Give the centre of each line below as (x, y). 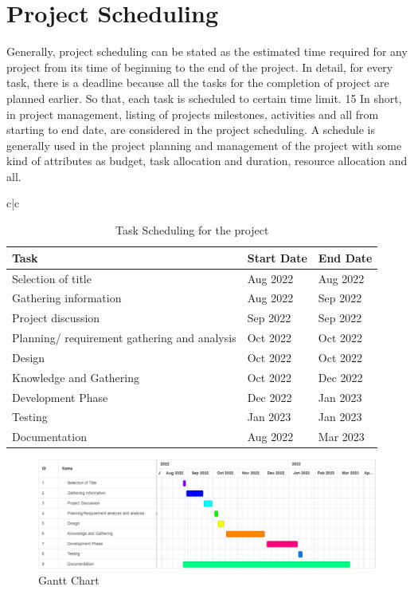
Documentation (49, 437)
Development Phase (60, 397)
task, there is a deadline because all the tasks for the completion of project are (198, 83)
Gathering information (67, 298)
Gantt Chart (69, 579)
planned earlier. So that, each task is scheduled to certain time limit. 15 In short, (204, 98)
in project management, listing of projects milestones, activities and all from (193, 114)
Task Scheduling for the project (192, 230)
